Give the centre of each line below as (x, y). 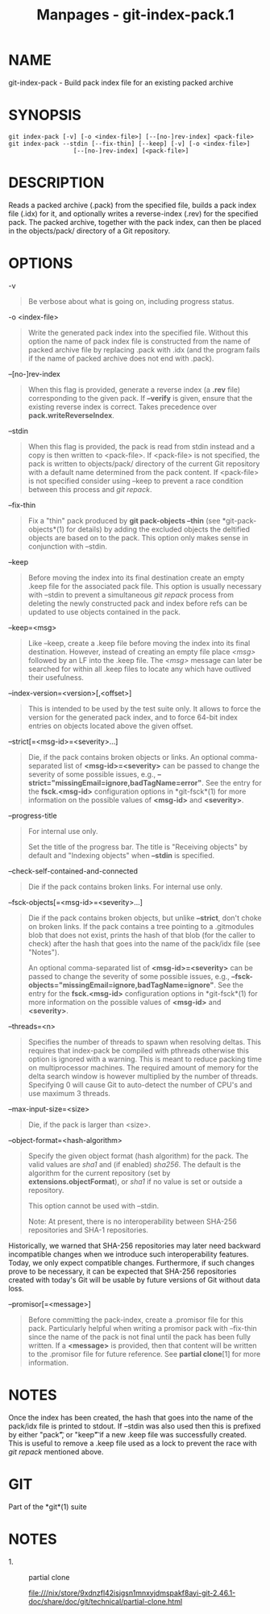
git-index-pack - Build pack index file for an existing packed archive (121, 82)
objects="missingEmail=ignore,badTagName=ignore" (121, 985)
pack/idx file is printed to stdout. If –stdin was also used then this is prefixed (135, 1426)
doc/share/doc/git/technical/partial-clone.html (106, 1601)
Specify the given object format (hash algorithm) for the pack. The (138, 1156)
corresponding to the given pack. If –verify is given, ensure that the (140, 398)
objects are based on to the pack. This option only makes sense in (138, 537)
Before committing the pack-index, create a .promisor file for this (136, 1320)
